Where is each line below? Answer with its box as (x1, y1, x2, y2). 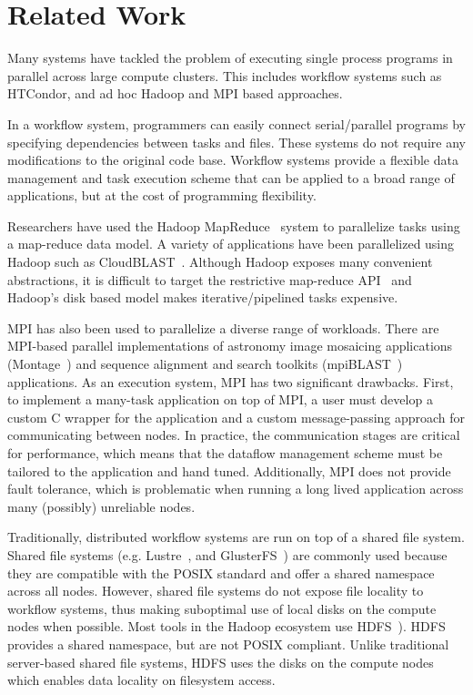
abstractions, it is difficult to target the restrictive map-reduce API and (7, 270, 412, 289)
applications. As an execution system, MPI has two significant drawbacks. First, (7, 372, 454, 391)
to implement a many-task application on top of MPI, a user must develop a (7, 390, 433, 409)
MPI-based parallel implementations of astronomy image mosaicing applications (7, 336, 453, 355)
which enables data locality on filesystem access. (7, 670, 276, 690)
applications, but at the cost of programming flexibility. (7, 186, 317, 205)
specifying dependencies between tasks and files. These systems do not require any (7, 132, 466, 151)
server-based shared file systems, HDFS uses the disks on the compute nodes (7, 652, 434, 671)
